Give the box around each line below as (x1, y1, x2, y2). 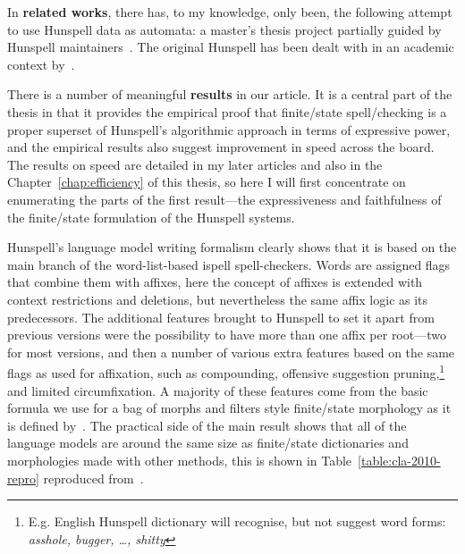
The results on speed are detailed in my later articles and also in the (7, 155, 383, 173)
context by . (7, 55, 75, 73)
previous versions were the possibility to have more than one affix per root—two (7, 325, 446, 344)
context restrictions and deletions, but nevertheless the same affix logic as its (7, 290, 428, 308)
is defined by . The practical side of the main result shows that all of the (7, 415, 407, 434)
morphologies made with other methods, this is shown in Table (7, 450, 352, 469)
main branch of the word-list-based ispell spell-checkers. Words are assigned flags (7, 255, 451, 273)
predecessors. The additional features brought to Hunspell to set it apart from (7, 307, 435, 326)
